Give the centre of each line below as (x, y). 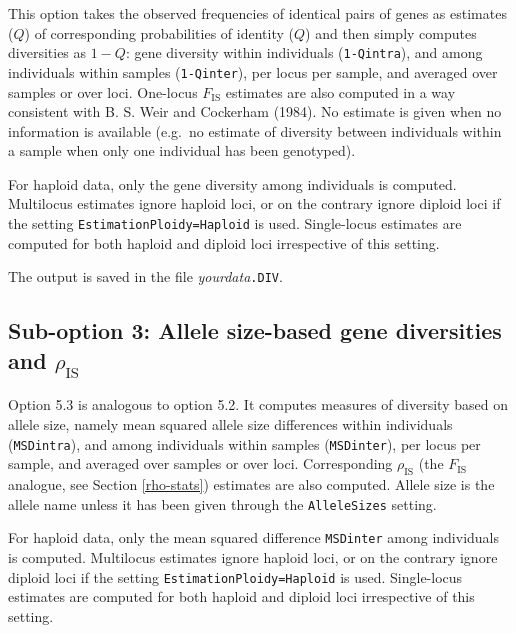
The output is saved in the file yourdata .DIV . (145, 276)
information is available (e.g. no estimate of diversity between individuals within (255, 130)
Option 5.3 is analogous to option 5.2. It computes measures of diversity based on (258, 404)
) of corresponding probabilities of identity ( (159, 32)
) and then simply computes (391, 32)
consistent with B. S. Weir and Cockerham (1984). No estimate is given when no (255, 111)
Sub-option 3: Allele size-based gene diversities (255, 330)
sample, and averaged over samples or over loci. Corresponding (200, 463)
